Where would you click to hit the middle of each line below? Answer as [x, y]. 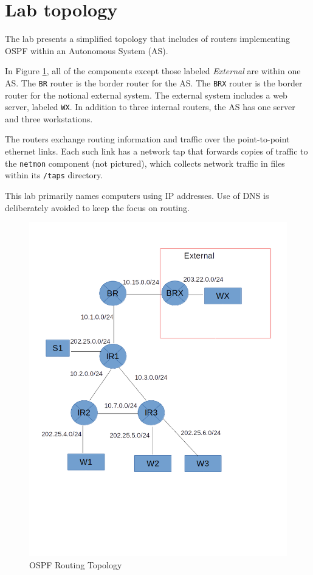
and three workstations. [49, 118]
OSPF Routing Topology [76, 564]
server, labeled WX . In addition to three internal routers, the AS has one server [150, 107]
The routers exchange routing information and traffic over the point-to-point [147, 139]
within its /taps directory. [54, 175]
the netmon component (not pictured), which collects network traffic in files [145, 163]
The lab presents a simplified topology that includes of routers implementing [148, 39]
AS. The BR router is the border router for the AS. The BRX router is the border [154, 82]
